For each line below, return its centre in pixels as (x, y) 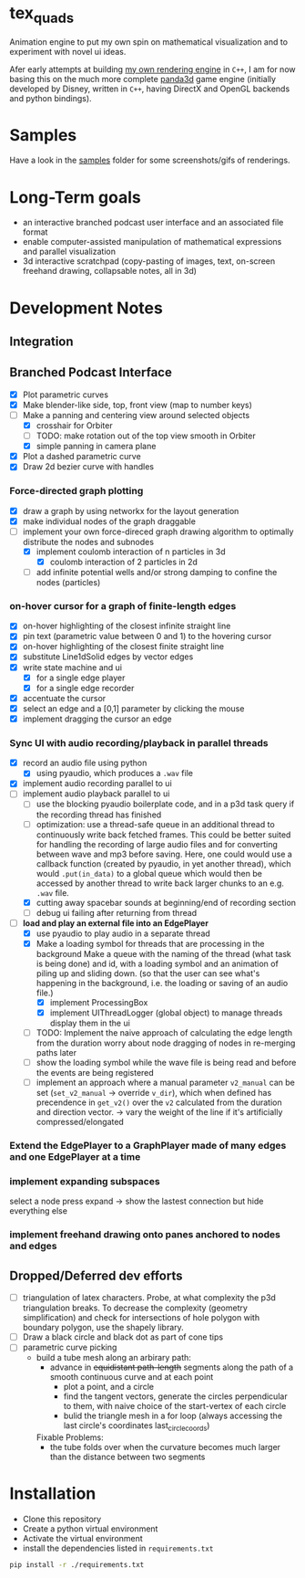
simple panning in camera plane (96, 447)
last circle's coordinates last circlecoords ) (137, 1427)
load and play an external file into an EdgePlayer (116, 923)
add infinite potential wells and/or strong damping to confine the (157, 572)
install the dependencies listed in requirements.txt (118, 1548)
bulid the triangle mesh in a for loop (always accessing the (173, 1416)
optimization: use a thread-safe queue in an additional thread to (155, 824)
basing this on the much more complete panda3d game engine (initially (142, 79)
